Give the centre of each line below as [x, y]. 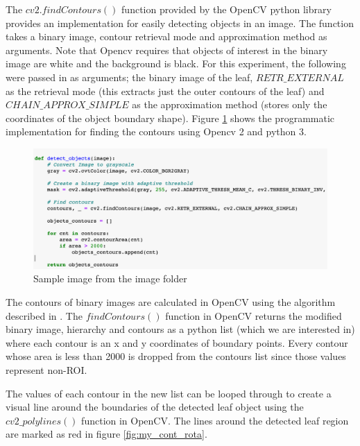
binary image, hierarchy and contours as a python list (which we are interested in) [180, 329]
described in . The [44, 315]
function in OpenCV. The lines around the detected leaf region [215, 420]
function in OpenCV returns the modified [254, 315]
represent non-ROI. [46, 370]
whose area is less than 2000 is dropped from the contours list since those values [176, 356]
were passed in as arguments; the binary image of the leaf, [129, 77]
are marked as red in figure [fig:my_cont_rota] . [106, 434]
